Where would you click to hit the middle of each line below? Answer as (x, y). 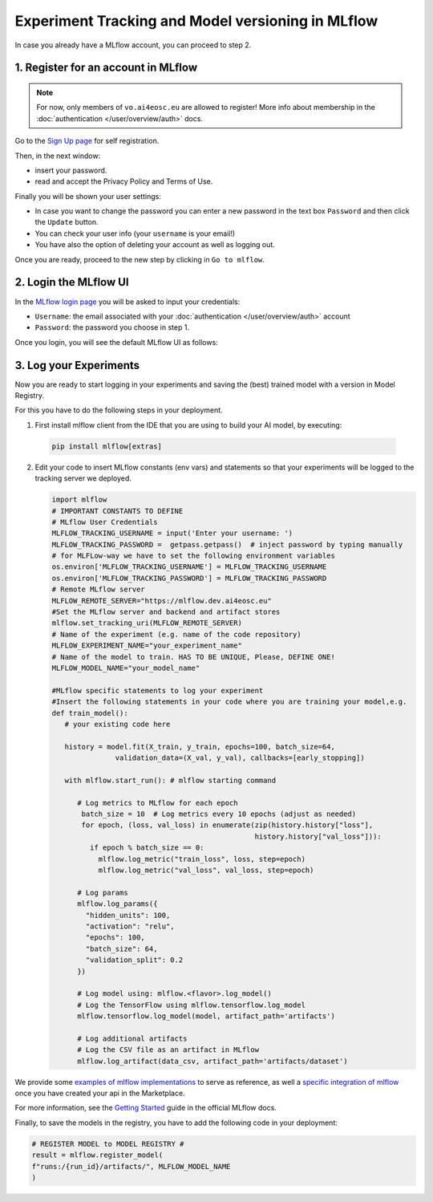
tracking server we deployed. (83, 478)
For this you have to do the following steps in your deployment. (119, 410)
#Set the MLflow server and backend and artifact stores (166, 612)
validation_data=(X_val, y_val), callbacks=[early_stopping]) (240, 758)
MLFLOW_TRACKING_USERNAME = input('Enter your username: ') (172, 533)
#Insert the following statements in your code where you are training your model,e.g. (229, 702)
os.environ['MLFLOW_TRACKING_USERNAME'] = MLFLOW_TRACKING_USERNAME (189, 567)
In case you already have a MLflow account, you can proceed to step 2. (133, 45)
